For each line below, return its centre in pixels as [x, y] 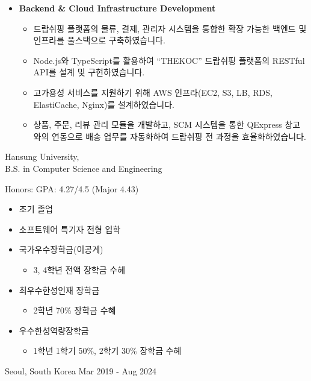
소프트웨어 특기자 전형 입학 [70, 229]
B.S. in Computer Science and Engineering [84, 168]
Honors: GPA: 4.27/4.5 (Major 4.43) [72, 188]
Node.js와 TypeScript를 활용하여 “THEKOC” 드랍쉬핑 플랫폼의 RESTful [169, 60]
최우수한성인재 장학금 [59, 290]
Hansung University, [42, 156]
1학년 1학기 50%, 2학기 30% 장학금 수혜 [107, 351]
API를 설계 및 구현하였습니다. [89, 72]
